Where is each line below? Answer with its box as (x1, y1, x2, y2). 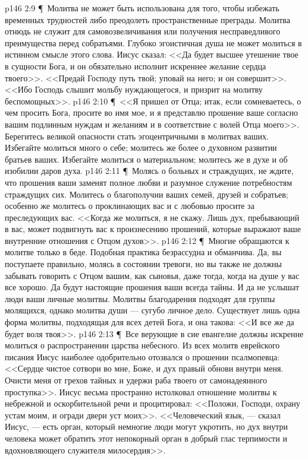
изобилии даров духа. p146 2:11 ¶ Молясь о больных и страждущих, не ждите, (5, 164, 294, 177)
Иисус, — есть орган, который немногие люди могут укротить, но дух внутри (5, 420, 288, 433)
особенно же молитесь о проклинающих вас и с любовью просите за (5, 199, 254, 212)
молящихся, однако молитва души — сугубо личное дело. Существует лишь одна (5, 304, 300, 316)
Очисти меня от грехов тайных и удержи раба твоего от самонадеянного (5, 374, 268, 386)
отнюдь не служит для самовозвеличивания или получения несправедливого (5, 25, 281, 37)
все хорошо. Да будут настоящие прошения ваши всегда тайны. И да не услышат (5, 281, 300, 293)
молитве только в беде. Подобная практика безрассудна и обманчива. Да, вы (5, 246, 282, 258)
